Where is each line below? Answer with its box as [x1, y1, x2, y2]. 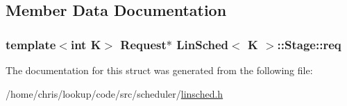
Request [120, 35, 167, 53]
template [6, 35, 56, 53]
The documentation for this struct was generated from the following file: [6, 63, 313, 77]
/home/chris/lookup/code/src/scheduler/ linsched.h [6, 86, 223, 100]
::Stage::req [277, 35, 341, 53]
